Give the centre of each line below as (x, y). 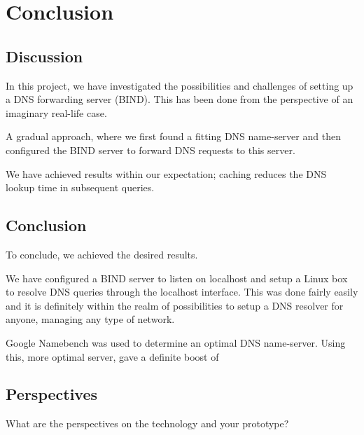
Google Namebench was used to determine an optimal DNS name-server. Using (176, 342)
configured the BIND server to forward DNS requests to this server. (150, 150)
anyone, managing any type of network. (90, 319)
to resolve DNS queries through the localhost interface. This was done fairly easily (182, 292)
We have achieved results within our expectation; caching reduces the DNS (166, 173)
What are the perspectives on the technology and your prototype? (147, 423)
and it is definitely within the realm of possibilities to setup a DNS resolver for (175, 305)
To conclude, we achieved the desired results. (102, 254)
